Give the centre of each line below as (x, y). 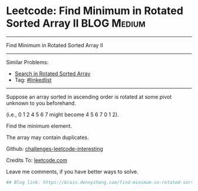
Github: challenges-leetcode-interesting (55, 149)
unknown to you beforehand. (41, 103)
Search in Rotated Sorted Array (52, 73)
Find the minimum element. (39, 126)
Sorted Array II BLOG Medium (76, 23)
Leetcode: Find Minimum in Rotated (95, 11)
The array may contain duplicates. (48, 137)
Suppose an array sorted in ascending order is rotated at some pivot (89, 97)
